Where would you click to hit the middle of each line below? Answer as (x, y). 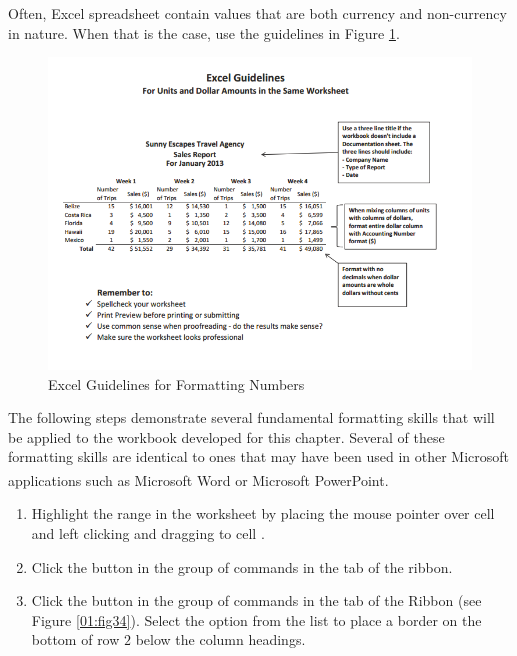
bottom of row (75, 639)
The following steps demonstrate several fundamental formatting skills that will (251, 417)
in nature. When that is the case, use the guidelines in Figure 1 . (204, 32)
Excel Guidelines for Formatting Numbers (176, 383)
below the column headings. (220, 639)
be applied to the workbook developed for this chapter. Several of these (226, 436)
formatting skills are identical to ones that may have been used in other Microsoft (259, 456)
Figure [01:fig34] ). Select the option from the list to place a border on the (256, 619)
